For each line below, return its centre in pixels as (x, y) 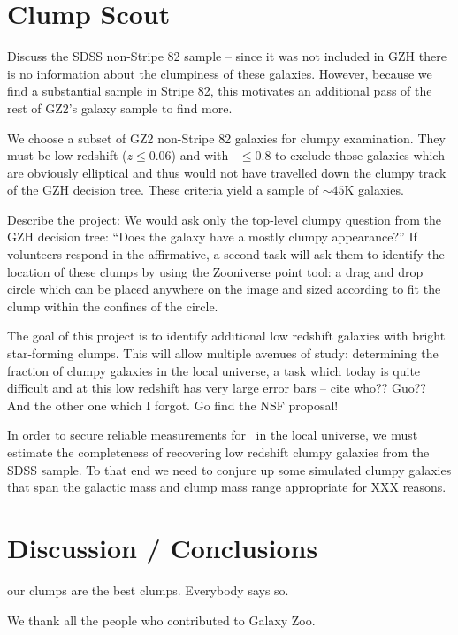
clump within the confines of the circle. (113, 306)
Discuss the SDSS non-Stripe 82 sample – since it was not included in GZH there (227, 56)
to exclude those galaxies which (360, 155)
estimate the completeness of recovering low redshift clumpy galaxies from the (218, 452)
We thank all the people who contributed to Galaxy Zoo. (161, 620)
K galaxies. (374, 190)
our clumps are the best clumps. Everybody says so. (148, 589)
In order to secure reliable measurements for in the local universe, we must (213, 435)
